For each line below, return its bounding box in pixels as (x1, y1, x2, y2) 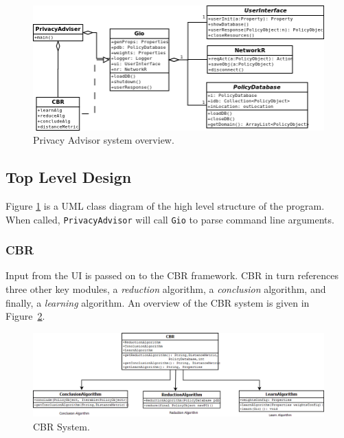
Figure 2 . (5, 309, 45, 323)
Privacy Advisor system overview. (33, 133, 174, 147)
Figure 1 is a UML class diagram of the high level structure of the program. (5, 198, 325, 212)
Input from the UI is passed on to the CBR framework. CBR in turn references (5, 268, 339, 283)
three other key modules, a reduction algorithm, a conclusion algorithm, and (5, 282, 326, 296)
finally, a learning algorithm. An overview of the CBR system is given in (5, 295, 310, 309)
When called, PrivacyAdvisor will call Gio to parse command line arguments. (5, 212, 334, 226)
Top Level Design (5, 166, 132, 188)
